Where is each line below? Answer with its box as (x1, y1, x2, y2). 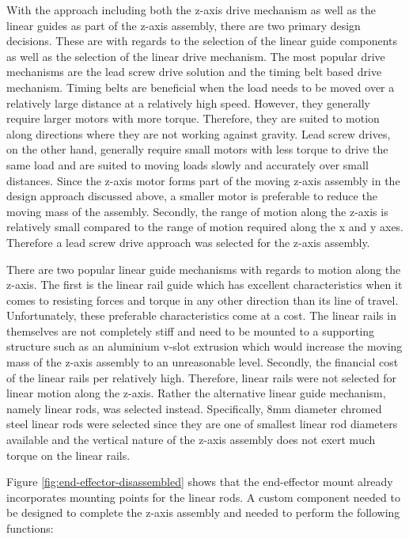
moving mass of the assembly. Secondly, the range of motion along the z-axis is (6, 203, 388, 219)
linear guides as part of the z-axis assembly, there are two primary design (6, 17, 361, 33)
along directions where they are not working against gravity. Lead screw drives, (6, 125, 391, 142)
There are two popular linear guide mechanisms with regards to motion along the (6, 260, 401, 277)
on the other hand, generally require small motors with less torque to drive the (6, 141, 388, 158)
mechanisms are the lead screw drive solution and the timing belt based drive (6, 63, 382, 80)
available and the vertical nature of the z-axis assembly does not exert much (6, 431, 376, 448)
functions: (6, 520, 54, 536)
